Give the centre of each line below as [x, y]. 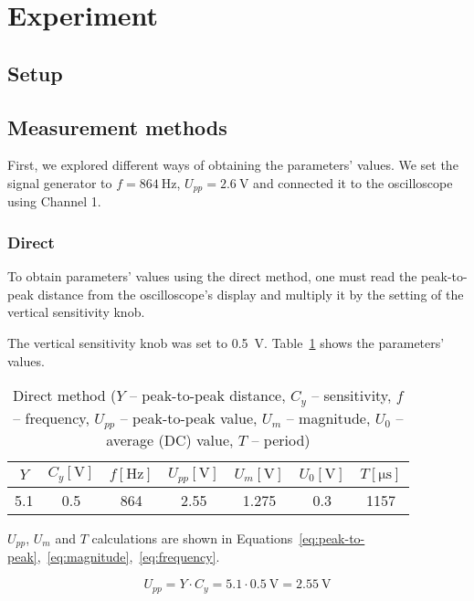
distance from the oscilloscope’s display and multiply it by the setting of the [251, 294]
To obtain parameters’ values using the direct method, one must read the [212, 276]
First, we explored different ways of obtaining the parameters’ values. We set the [233, 165]
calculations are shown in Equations [192, 538]
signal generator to [60, 182]
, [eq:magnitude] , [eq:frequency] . [128, 557]
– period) [281, 440]
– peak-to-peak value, [189, 418]
